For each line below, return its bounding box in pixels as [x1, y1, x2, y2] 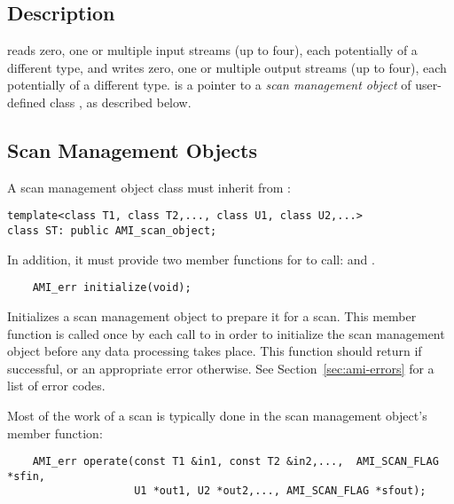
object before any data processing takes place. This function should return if [7, 342, 422, 360]
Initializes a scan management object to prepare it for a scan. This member [7, 306, 417, 325]
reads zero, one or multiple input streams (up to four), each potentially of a [7, 41, 418, 59]
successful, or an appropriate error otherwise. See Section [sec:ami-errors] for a [7, 358, 434, 377]
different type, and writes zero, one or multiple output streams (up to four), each [7, 58, 447, 76]
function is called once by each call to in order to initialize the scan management [7, 324, 445, 343]
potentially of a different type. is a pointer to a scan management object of [7, 75, 411, 94]
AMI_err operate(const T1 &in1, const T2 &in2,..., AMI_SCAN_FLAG [32, 455, 439, 469]
